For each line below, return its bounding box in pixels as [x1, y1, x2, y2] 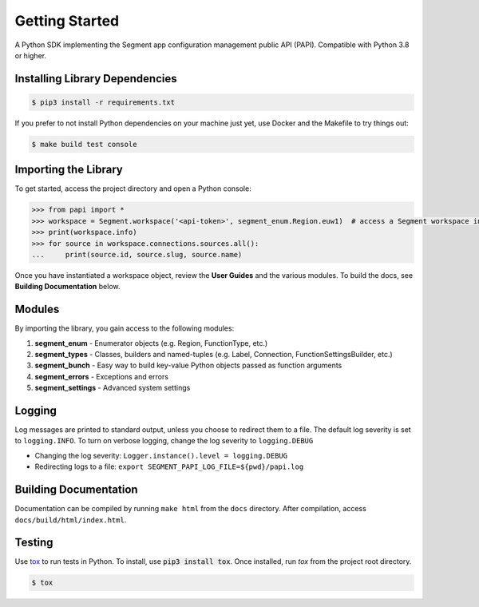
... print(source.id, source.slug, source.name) [31, 250, 243, 259]
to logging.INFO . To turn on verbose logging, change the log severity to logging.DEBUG [14, 436, 314, 446]
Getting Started [14, 12, 120, 30]
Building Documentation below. [14, 282, 121, 292]
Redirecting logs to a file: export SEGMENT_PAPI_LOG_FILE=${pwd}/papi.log [34, 462, 304, 471]
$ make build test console [31, 140, 137, 149]
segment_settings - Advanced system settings [34, 383, 191, 393]
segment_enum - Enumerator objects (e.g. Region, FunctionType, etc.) [34, 338, 268, 347]
